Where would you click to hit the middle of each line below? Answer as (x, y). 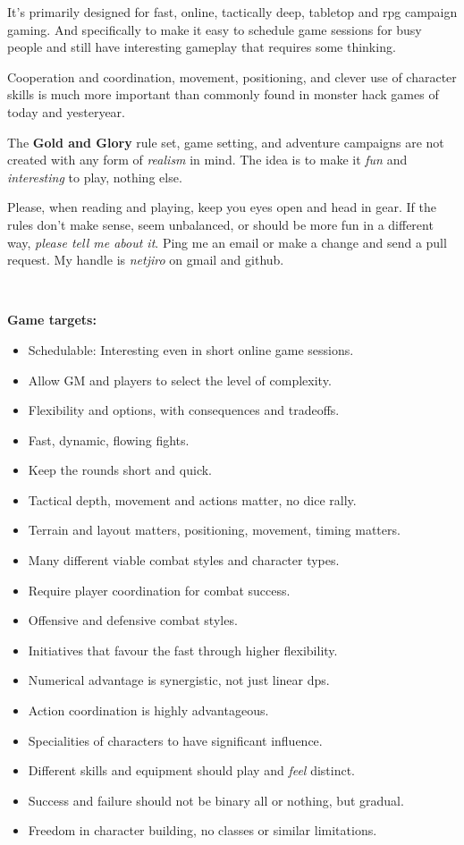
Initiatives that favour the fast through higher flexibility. (183, 650)
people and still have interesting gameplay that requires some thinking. (202, 47)
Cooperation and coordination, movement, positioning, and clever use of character (232, 76)
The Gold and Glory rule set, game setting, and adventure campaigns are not (226, 142)
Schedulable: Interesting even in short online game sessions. (191, 349)
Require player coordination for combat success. (159, 590)
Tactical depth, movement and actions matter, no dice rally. (192, 499)
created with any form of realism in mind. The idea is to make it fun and (207, 160)
